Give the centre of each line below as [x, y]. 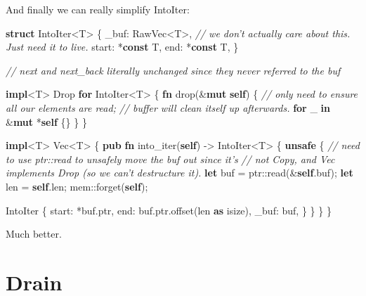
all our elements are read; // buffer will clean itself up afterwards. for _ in [168, 107]
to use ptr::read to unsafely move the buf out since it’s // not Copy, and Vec [170, 159]
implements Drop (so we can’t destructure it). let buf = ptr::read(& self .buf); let [179, 173]
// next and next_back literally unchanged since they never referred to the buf [173, 70]
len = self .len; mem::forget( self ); [77, 186]
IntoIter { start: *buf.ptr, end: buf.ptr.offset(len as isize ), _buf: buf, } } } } [169, 210]
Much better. [34, 234]
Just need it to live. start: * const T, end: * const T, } [122, 47]
